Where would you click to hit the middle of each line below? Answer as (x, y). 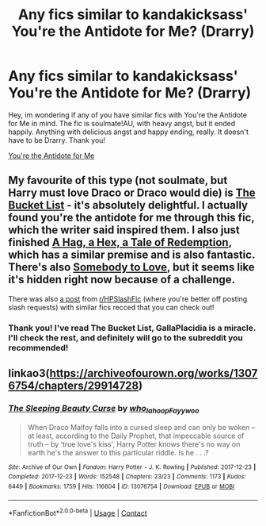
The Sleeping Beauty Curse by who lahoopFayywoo (104, 409)
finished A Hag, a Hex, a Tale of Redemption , (120, 242)
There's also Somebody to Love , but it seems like (131, 267)
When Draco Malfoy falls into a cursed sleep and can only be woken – (141, 427)
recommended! (38, 347)
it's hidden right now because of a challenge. (122, 280)
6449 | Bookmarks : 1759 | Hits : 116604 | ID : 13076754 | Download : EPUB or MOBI (122, 486)
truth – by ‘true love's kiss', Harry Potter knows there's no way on (134, 444)
